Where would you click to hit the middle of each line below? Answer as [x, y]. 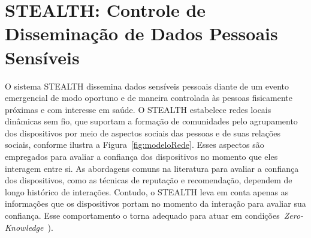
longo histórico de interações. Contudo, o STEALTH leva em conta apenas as [147, 191]
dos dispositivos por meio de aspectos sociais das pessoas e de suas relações [143, 133]
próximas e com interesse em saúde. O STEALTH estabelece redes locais [138, 109]
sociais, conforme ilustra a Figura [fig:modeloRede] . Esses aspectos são [135, 145]
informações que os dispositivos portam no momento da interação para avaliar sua [155, 203]
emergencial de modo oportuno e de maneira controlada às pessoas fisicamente [149, 98]
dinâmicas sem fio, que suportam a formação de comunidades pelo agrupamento [151, 121]
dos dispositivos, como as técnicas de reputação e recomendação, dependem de [149, 180]
